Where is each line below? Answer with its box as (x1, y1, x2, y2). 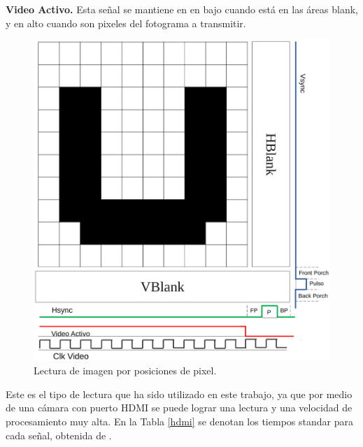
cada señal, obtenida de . (6, 427, 112, 442)
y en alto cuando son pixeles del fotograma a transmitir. (6, 15, 246, 30)
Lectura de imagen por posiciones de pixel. (34, 363, 217, 378)
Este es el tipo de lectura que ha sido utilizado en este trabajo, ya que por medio (6, 386, 353, 401)
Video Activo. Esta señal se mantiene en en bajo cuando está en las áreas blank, (6, 2, 358, 16)
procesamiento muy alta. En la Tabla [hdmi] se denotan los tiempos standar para (6, 414, 353, 428)
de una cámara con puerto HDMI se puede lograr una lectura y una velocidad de (6, 400, 353, 415)
